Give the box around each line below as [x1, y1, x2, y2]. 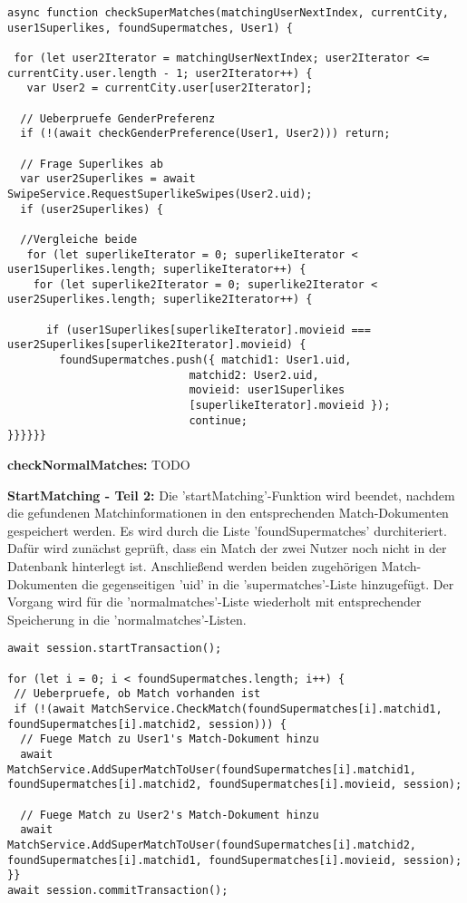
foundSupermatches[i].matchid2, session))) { [7, 717, 287, 731]
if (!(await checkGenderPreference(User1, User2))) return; [20, 127, 391, 141]
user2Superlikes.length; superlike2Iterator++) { [7, 293, 313, 306]
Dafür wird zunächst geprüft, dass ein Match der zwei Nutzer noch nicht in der [7, 539, 447, 558]
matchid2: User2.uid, [189, 368, 319, 382]
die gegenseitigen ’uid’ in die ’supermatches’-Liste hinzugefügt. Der [82, 574, 454, 593]
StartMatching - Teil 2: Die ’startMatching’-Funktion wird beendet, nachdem [7, 485, 455, 504]
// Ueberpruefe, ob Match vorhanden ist [14, 687, 261, 701]
